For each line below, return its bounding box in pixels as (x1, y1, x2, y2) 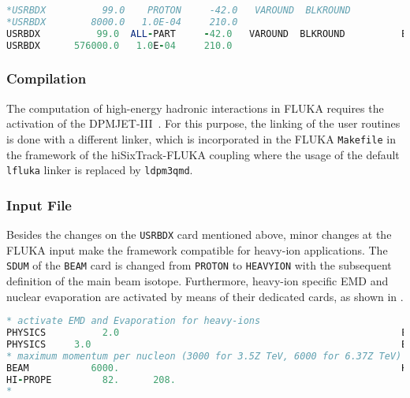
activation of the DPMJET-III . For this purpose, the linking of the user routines (6, 115, 401, 132)
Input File (6, 195, 72, 214)
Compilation (6, 69, 87, 88)
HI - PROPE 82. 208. (6, 374, 176, 385)
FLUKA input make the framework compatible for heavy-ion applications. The (6, 241, 388, 258)
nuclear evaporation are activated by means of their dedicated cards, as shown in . (6, 288, 404, 304)
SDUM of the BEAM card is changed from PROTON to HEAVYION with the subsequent (6, 257, 392, 273)
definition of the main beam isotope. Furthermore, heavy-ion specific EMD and (6, 272, 389, 288)
